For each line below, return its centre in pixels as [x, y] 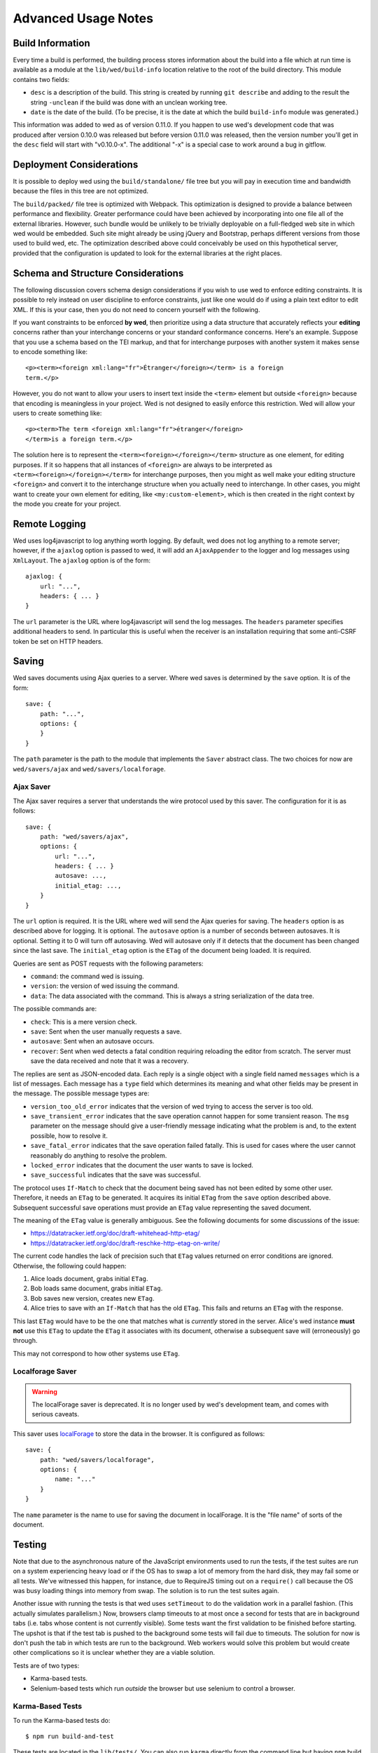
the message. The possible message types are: [81, 1093]
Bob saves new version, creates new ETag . [92, 1298]
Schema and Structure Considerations [98, 273]
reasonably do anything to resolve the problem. [99, 1155]
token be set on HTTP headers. [58, 641]
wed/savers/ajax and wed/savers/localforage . [89, 769]
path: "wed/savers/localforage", [97, 1460]
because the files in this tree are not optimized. [81, 191]
